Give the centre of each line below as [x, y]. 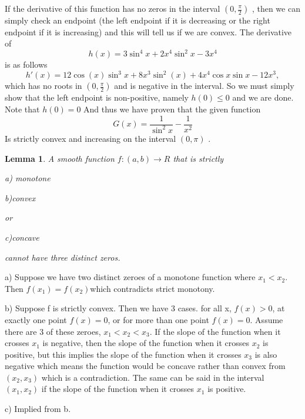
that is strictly [198, 158]
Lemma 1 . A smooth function [60, 158]
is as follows [26, 64]
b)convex [20, 197]
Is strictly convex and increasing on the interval [91, 138]
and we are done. [263, 97]
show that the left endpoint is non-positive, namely [97, 97]
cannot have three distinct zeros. [63, 257]
